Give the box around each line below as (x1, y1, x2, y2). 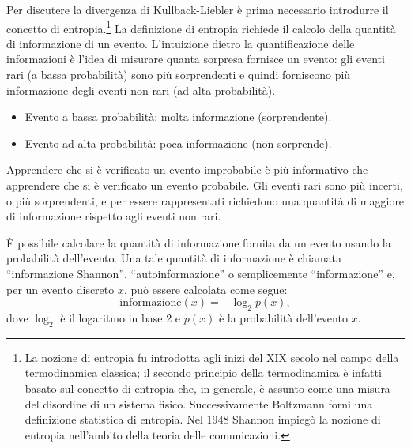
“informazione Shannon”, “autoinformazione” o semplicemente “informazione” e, (6, 265, 395, 281)
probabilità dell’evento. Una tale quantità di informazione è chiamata (6, 250, 342, 266)
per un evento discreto (6, 280, 115, 297)
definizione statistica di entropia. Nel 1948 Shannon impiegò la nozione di (25, 411, 381, 427)
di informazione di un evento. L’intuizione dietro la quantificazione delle (6, 35, 355, 51)
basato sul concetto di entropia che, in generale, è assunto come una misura (25, 379, 390, 396)
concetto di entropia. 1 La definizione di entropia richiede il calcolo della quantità (6, 17, 396, 36)
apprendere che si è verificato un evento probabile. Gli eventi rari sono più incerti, (6, 177, 403, 193)
